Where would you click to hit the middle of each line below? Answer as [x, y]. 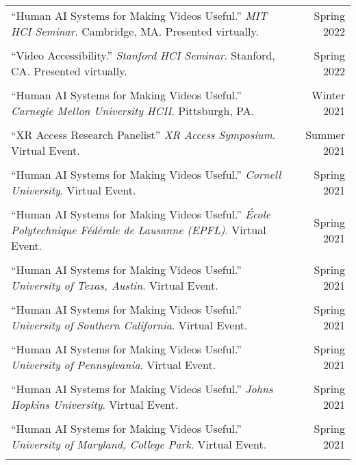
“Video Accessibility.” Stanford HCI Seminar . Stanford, [143, 55]
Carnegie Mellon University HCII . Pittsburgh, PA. [133, 111]
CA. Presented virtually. [69, 71]
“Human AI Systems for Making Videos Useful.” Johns [142, 389]
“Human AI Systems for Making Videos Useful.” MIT [139, 15]
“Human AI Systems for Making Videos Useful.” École [141, 214]
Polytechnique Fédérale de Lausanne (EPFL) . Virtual [139, 230]
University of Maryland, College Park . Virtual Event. [139, 444]
